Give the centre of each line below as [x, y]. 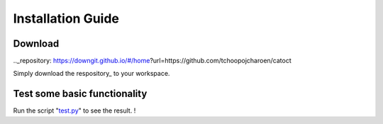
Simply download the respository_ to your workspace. [91, 74]
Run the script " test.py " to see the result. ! [74, 111]
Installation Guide [66, 18]
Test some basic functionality [80, 94]
